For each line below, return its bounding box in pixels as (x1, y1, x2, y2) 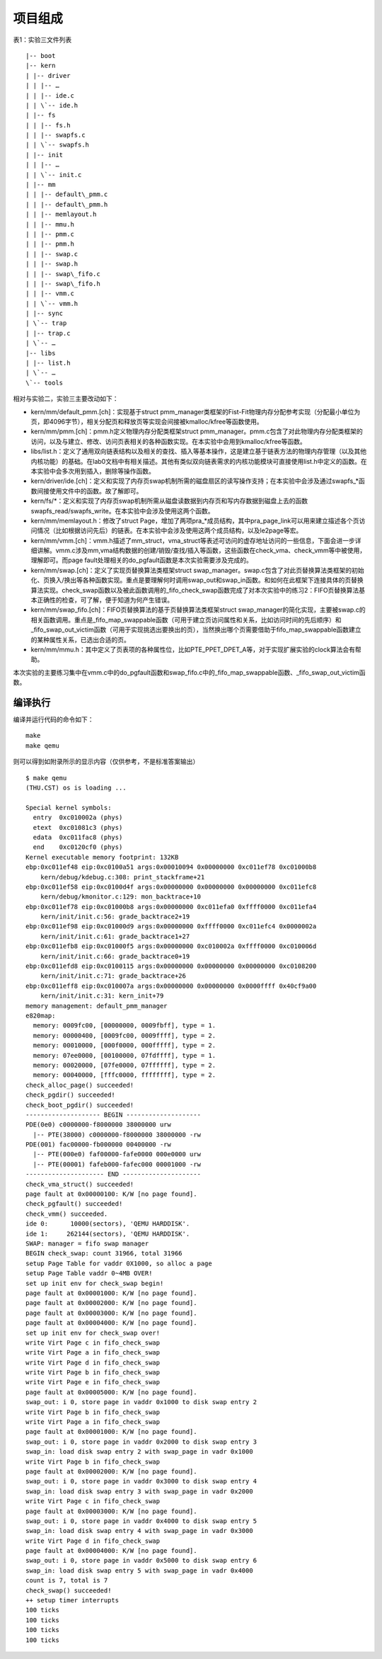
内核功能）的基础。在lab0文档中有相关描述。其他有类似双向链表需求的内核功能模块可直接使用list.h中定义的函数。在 (30, 457, 367, 465)
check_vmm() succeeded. (25, 1209, 108, 1218)
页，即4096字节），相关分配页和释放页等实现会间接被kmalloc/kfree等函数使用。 (30, 418, 263, 426)
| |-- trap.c (25, 329, 71, 337)
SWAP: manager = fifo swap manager (25, 1239, 149, 1248)
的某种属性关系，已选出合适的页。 (30, 635, 130, 644)
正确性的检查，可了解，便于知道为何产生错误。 (36, 595, 173, 605)
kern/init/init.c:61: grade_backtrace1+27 (40, 932, 190, 940)
